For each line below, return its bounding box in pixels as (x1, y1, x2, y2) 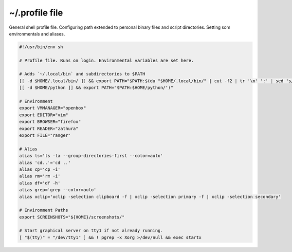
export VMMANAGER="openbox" (19, 105, 86, 111)
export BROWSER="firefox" (19, 119, 81, 125)
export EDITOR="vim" (19, 112, 68, 118)
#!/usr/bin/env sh (19, 44, 63, 50)
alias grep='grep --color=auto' (19, 187, 97, 193)
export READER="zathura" (19, 126, 79, 131)
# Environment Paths (19, 207, 68, 213)
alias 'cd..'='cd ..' (19, 160, 71, 165)
